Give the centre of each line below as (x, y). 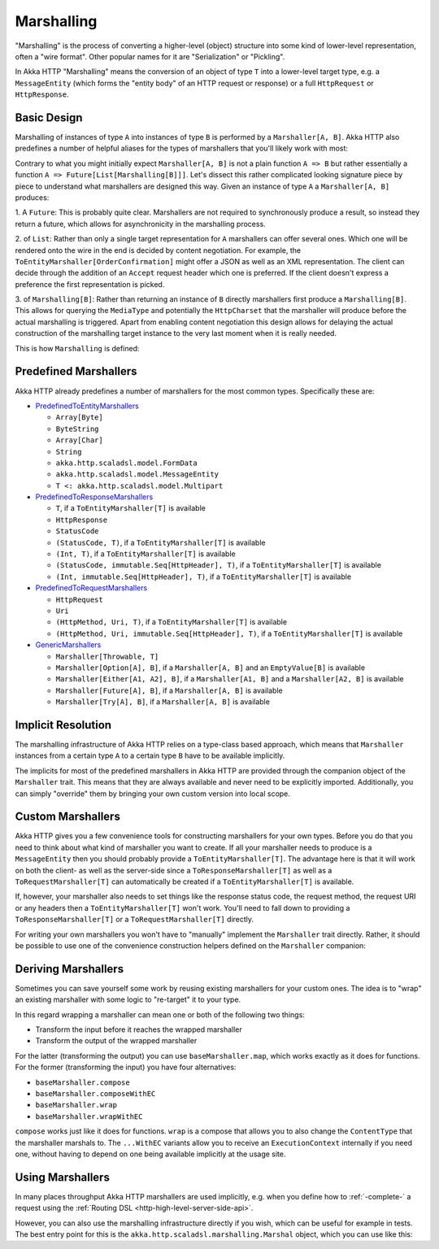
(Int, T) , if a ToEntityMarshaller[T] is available (146, 554)
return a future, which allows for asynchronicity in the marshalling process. (140, 224)
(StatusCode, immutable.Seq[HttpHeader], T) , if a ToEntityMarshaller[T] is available (219, 565)
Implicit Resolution (63, 725)
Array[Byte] (79, 418)
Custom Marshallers (68, 817)
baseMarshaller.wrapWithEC (89, 1116)
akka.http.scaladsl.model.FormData (127, 463)
